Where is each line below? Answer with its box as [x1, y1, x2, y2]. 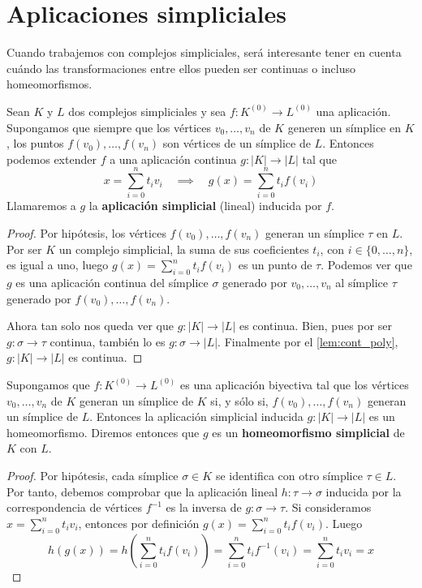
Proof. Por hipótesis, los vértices [6, 225, 166, 241]
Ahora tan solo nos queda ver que [6, 317, 174, 334]
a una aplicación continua [110, 150, 237, 167]
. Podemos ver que [321, 256, 412, 273]
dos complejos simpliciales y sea [68, 102, 226, 119]
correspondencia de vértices [6, 499, 143, 516]
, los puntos [6, 135, 64, 152]
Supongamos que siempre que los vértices [6, 118, 211, 135]
